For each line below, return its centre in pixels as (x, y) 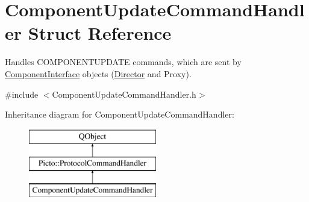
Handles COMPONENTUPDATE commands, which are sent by (123, 62)
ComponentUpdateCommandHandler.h (124, 94)
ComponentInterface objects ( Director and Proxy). (98, 73)
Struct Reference (100, 33)
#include (22, 94)
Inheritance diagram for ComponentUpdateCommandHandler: (120, 114)
